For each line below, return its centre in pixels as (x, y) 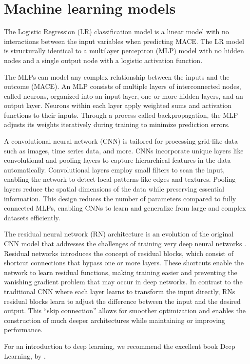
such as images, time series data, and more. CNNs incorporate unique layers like (124, 150)
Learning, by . (25, 355)
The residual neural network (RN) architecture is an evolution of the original (119, 234)
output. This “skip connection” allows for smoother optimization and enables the (125, 310)
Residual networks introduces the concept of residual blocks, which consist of (119, 253)
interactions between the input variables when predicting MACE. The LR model (124, 41)
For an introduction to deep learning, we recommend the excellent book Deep (120, 346)
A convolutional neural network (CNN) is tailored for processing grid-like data (121, 141)
